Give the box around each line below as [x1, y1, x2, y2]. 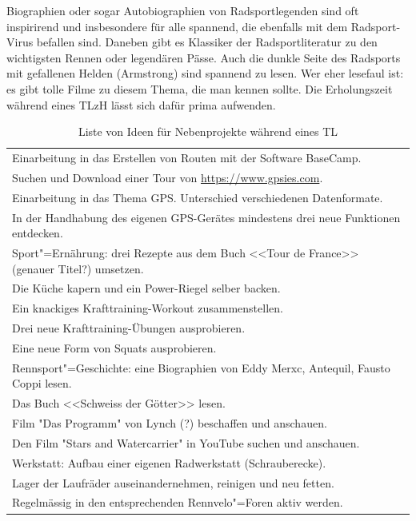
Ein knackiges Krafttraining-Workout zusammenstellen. [12, 300, 283, 316]
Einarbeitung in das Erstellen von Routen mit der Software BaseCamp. [12, 149, 362, 165]
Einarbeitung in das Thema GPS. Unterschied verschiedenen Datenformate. [12, 189, 383, 205]
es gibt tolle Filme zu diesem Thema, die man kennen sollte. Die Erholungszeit [6, 80, 393, 97]
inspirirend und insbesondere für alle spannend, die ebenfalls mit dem [6, 18, 348, 34]
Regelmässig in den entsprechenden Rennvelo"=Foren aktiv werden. [12, 494, 343, 511]
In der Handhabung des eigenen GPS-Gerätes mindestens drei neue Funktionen [12, 209, 401, 225]
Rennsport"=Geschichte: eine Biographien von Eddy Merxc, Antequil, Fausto [12, 359, 390, 376]
